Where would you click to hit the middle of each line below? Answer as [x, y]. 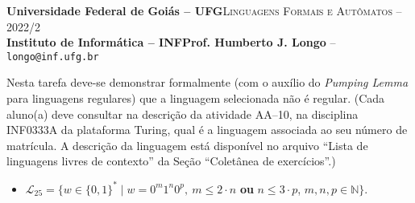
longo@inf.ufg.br [53, 57]
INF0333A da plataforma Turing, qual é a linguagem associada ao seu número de [207, 130]
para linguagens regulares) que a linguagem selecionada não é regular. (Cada [196, 98]
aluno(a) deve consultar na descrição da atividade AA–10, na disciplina [183, 114]
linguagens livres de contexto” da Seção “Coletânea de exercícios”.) [171, 161]
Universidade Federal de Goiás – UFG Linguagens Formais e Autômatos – [204, 10]
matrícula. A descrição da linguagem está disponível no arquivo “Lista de [187, 145]
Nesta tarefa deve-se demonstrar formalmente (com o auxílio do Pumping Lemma [207, 82]
